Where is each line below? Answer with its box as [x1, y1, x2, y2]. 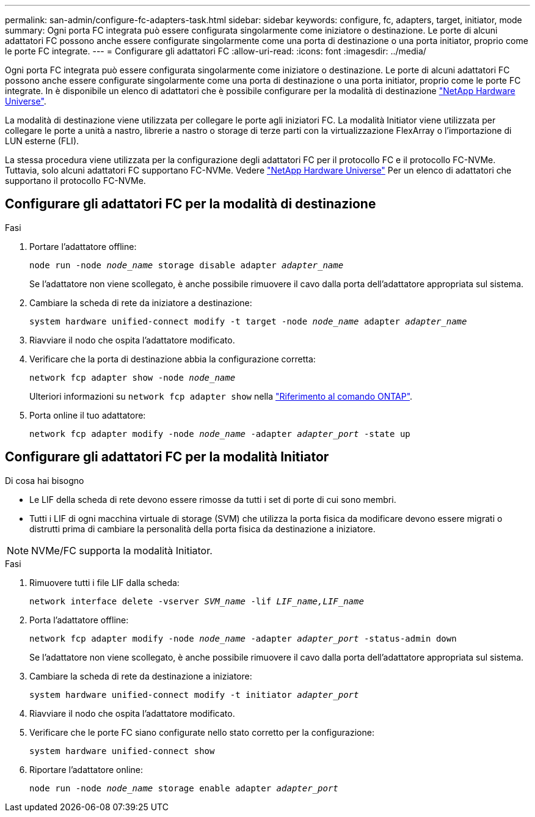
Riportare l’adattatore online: [29, 764, 144, 775]
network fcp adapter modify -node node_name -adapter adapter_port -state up [29, 428, 410, 439]
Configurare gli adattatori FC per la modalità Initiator [5, 449, 329, 465]
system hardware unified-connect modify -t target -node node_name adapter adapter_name [29, 316, 467, 326]
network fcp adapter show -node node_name [29, 372, 236, 383]
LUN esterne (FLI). [5, 136, 79, 146]
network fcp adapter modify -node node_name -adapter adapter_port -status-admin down [29, 633, 457, 643]
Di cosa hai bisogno [5, 475, 84, 486]
